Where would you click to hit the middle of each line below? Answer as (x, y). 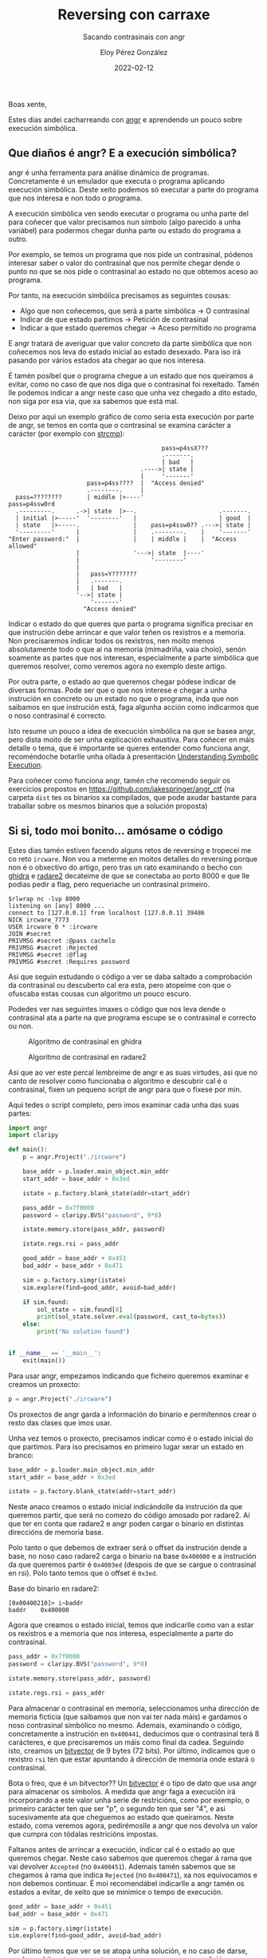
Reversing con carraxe (134, 15)
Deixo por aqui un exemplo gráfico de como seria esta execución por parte (131, 416)
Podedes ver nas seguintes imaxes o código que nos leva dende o (117, 1009)
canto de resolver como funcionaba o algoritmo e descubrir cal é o (118, 1080)
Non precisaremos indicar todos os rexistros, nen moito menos (112, 640)
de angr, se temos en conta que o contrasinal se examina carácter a (120, 425)
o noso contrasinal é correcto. (58, 715)
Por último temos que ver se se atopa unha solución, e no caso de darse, (128, 1951)
